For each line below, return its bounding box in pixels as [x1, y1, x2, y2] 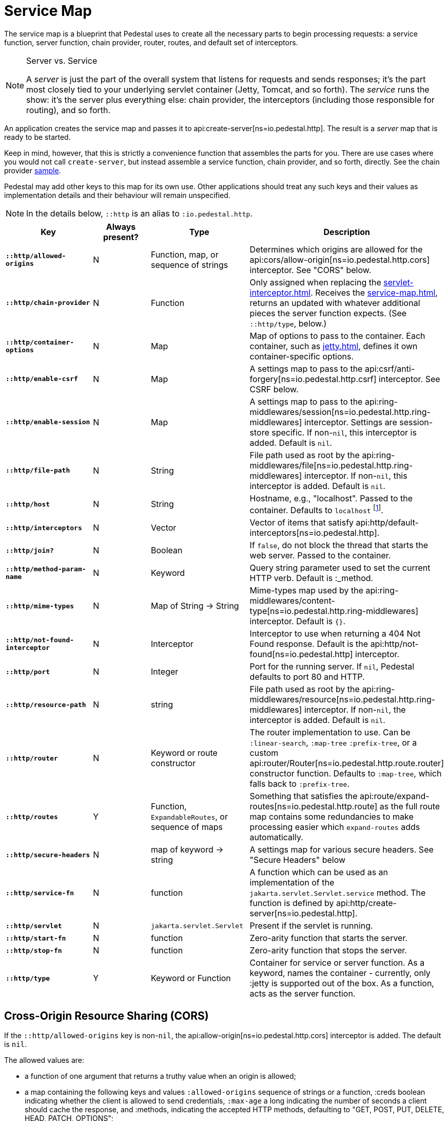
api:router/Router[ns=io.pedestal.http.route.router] [249, 758, 444, 769]
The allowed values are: [4, 1055, 84, 1064]
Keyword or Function [150, 973, 231, 984]
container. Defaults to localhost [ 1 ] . [249, 503, 383, 516]
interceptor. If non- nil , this [304, 470, 407, 481]
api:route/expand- [360, 791, 430, 802]
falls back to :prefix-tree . [249, 779, 349, 789]
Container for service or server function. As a [249, 957, 425, 968]
